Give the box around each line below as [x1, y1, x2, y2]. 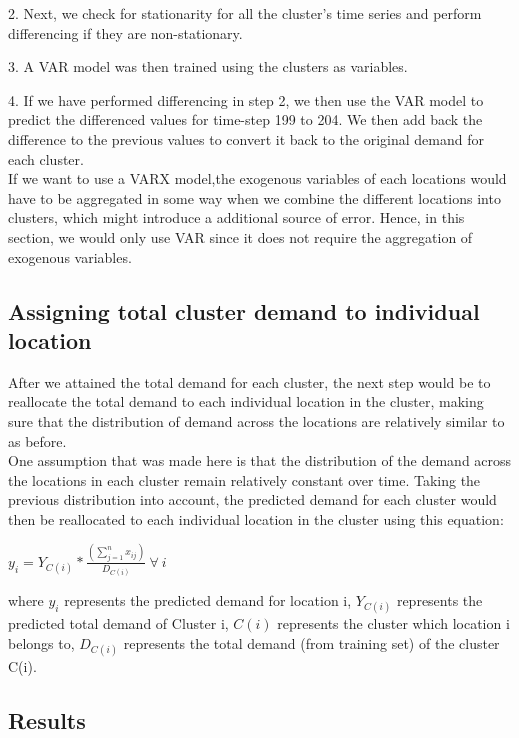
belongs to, [8, 633, 75, 654]
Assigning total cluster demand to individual [8, 295, 480, 326]
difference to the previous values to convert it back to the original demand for [8, 128, 484, 149]
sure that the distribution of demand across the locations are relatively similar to [8, 410, 505, 431]
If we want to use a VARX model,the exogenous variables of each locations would [8, 168, 507, 189]
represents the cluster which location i [277, 613, 510, 634]
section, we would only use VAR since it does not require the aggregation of [8, 226, 473, 247]
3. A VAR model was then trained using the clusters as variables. [8, 56, 408, 77]
